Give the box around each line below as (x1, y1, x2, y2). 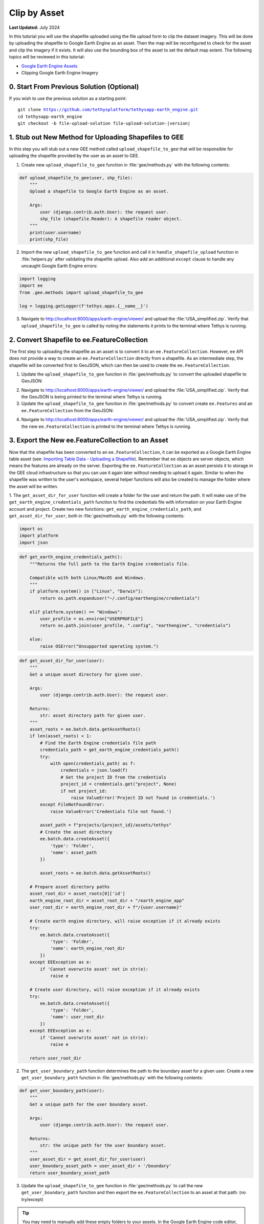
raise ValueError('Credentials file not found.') (50, 808, 172, 814)
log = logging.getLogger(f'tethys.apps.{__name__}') (19, 304, 149, 309)
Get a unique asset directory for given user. (29, 671, 144, 677)
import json (19, 540, 48, 545)
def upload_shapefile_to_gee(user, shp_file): (19, 175, 133, 181)
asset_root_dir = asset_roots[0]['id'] (29, 891, 126, 896)
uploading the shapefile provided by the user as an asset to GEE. (9, 153, 139, 159)
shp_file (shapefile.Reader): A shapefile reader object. (40, 216, 182, 221)
